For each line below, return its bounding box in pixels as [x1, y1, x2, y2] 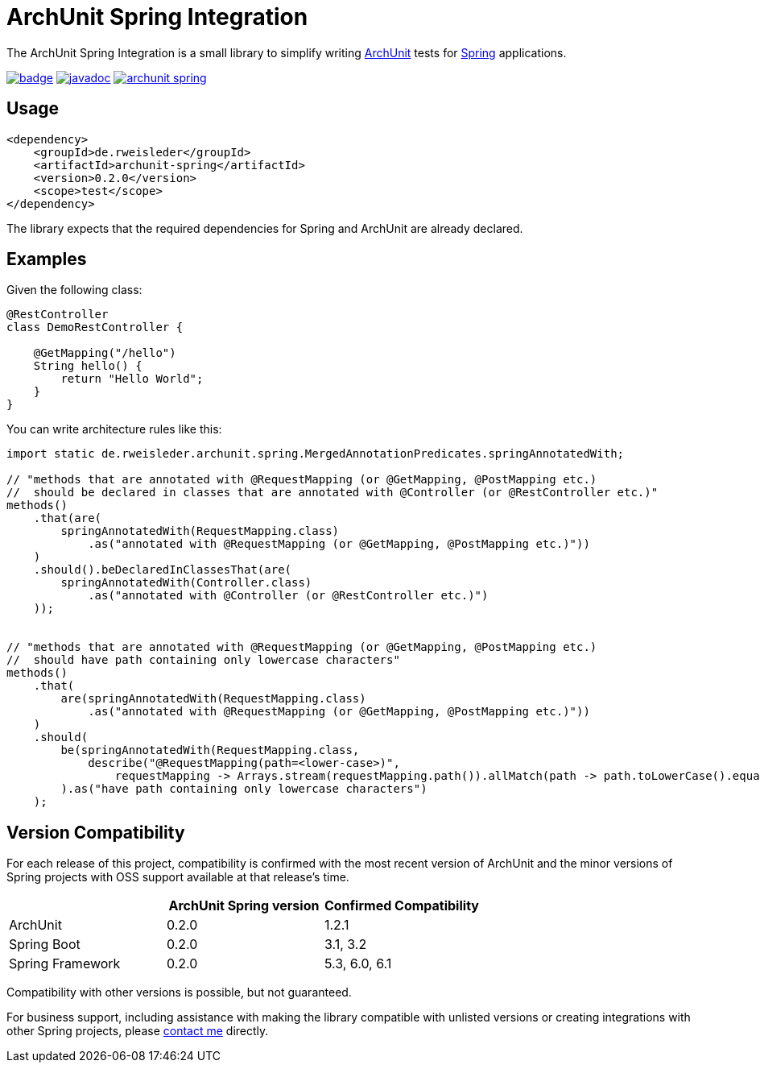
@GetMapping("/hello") [33, 346, 176, 360]
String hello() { [33, 359, 142, 373]
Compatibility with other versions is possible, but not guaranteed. [6, 985, 352, 1000]
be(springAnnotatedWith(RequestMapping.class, [60, 744, 360, 757]
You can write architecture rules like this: [6, 422, 222, 437]
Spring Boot [9, 936, 81, 953]
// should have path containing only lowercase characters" [6, 653, 400, 667]
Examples [6, 249, 87, 270]
